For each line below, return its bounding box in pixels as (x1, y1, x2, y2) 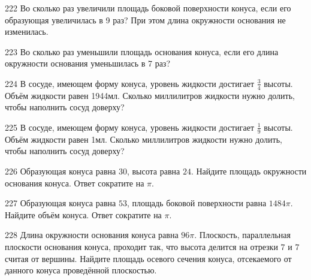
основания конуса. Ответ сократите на (5, 176, 144, 189)
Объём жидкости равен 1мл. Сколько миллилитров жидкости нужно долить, (5, 133, 282, 145)
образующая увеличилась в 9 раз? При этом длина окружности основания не (5, 13, 286, 26)
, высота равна (126, 165, 180, 177)
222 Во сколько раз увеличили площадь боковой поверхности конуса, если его (5, 2, 291, 14)
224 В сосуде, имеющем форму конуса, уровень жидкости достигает (5, 77, 254, 89)
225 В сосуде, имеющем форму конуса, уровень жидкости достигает (5, 121, 254, 133)
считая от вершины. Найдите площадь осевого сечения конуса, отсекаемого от (5, 252, 292, 264)
